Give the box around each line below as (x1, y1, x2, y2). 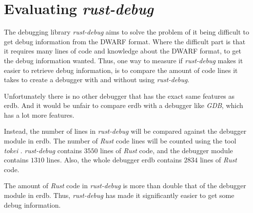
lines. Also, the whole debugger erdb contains (46, 155, 182, 165)
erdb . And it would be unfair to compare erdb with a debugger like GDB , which (4, 100, 243, 110)
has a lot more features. (4, 109, 75, 120)
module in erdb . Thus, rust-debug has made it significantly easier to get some (4, 190, 234, 200)
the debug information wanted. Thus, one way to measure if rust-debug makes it (4, 55, 243, 65)
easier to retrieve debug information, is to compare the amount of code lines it (4, 65, 238, 75)
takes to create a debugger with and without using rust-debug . (4, 74, 190, 85)
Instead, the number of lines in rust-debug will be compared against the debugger (4, 126, 247, 136)
